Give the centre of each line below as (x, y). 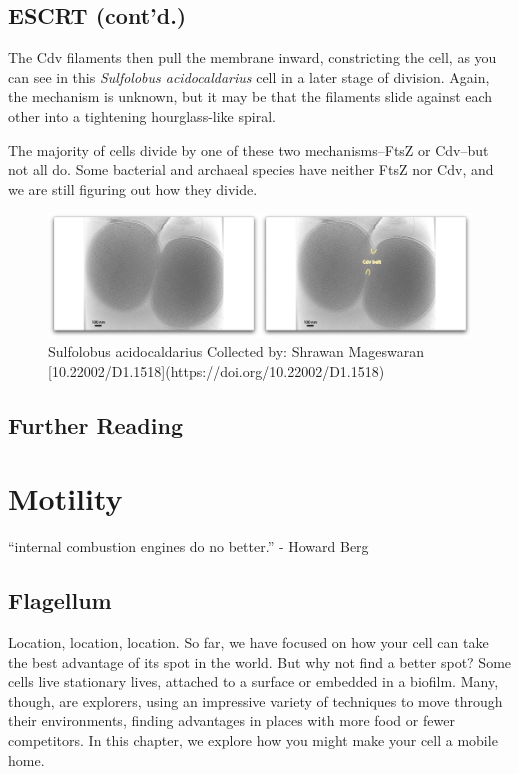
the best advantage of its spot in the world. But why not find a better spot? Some (260, 661)
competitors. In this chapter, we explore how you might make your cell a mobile (253, 740)
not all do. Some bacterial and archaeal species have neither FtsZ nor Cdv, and (251, 169)
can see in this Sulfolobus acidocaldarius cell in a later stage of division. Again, (249, 76)
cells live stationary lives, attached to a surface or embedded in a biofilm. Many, (253, 681)
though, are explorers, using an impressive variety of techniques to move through (255, 700)
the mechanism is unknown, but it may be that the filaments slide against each (250, 96)
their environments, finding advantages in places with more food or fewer (231, 720)
